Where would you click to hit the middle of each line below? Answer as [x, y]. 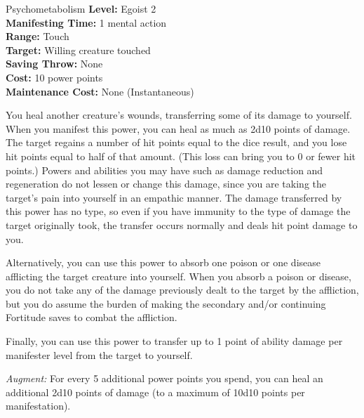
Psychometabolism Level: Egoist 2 [81, 8]
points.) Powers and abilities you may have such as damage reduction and [164, 170]
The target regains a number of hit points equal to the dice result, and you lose [176, 142]
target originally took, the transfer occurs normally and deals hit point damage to [182, 224]
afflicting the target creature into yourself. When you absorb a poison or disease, [178, 276]
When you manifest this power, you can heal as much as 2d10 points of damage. [178, 128]
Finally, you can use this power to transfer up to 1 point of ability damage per [174, 341]
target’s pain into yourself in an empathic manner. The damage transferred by [174, 197]
